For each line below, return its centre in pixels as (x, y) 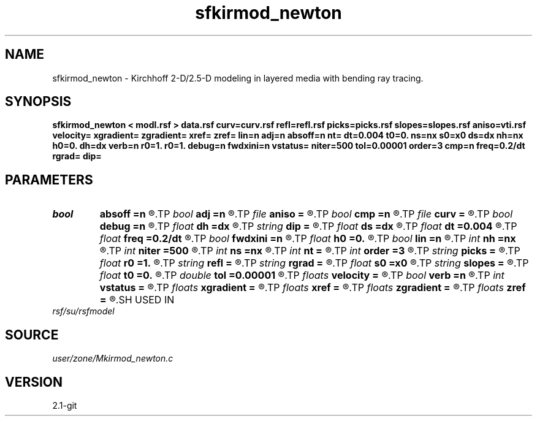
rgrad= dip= (77, 156)
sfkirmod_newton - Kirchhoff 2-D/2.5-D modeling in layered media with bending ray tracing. (238, 78)
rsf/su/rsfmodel (83, 311)
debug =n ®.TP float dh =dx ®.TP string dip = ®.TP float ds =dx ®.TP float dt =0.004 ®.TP (308, 226)
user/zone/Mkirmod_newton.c (113, 358)
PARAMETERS (49, 180)
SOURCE (32, 335)
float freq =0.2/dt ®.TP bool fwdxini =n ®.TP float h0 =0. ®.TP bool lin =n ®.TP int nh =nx (308, 239)
